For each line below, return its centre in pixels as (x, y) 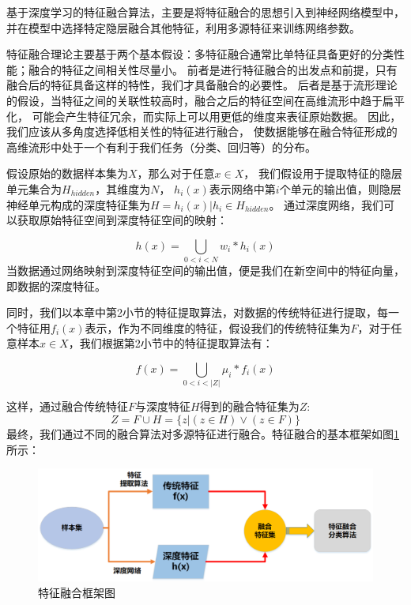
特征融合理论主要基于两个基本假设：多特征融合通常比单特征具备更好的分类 (200, 54)
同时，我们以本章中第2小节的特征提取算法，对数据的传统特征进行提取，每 (197, 312)
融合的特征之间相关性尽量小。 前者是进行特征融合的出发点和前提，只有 (213, 69)
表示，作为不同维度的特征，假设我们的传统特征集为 (218, 327)
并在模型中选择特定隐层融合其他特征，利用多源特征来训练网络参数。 (183, 27)
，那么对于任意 (176, 173)
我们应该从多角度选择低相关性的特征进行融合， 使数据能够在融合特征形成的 (202, 132)
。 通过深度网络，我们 (326, 204)
